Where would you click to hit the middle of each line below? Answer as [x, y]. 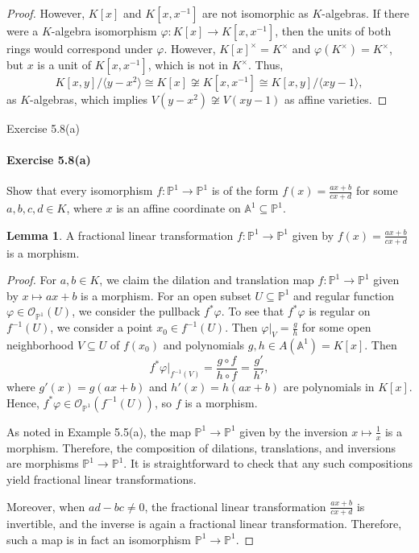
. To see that [253, 311]
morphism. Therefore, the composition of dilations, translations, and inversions [201, 447]
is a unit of [64, 64]
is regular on [340, 311]
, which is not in [188, 64]
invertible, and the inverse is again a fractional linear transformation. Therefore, [204, 524]
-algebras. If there [365, 13]
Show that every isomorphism [80, 190]
